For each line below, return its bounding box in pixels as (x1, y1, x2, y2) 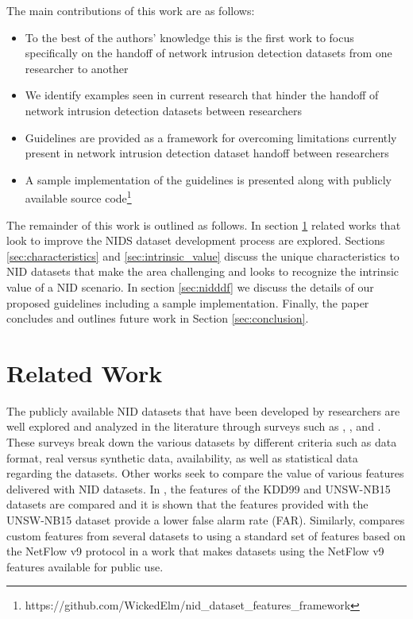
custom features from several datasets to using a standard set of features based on (6, 527, 406, 544)
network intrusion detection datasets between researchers (25, 102, 303, 118)
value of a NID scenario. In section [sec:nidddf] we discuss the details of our (6, 278, 374, 295)
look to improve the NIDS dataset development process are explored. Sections (6, 232, 385, 249)
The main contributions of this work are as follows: (6, 2, 255, 18)
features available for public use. (6, 558, 164, 575)
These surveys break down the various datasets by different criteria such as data (6, 434, 397, 451)
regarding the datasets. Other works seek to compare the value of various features (6, 465, 404, 482)
